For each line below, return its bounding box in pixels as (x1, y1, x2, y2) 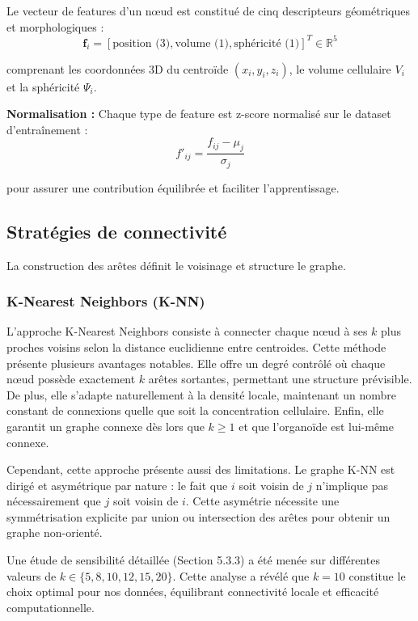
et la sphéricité (6, 78, 80, 95)
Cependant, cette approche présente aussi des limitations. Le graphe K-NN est (6, 461, 395, 478)
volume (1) (175, 37, 229, 49)
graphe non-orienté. (6, 524, 103, 541)
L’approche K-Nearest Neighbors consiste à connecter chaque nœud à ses (6, 323, 368, 340)
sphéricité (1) (234, 37, 300, 49)
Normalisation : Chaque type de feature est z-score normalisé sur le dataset (6, 105, 391, 122)
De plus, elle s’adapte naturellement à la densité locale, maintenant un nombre (6, 386, 396, 403)
